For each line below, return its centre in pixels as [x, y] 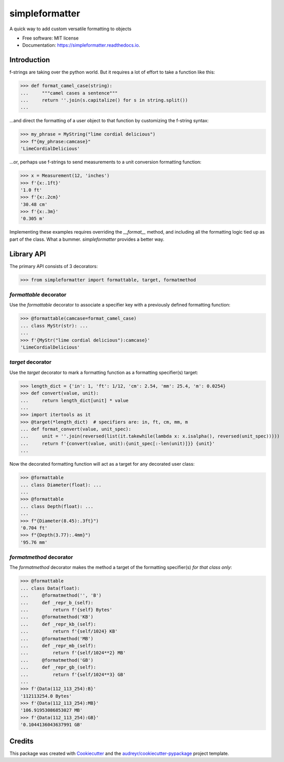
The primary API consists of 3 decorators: [54, 266]
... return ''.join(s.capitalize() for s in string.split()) [104, 100]
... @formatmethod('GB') [57, 660]
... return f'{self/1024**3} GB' [73, 674]
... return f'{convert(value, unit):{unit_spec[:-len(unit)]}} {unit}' [118, 443]
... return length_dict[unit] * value [74, 400]
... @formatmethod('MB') [57, 639]
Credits [22, 741]
